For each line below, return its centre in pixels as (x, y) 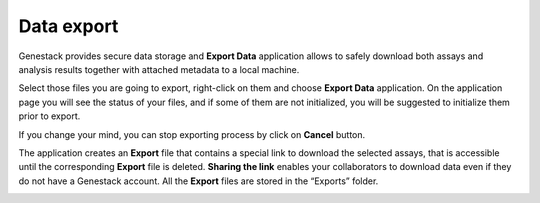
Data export (68, 26)
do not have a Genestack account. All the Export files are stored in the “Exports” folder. (198, 181)
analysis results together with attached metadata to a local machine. (159, 69)
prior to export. (49, 116)
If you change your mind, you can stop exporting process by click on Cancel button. (192, 134)
